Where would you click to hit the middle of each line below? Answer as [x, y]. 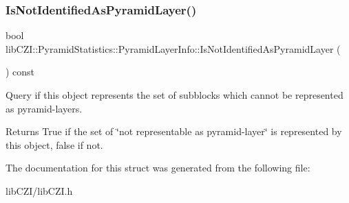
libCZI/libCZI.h [39, 190]
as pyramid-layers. [44, 108]
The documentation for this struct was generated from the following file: [158, 168]
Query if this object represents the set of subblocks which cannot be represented [174, 95]
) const [20, 72]
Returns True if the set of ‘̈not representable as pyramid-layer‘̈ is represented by [174, 131]
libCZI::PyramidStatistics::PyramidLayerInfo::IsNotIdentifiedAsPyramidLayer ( [173, 48]
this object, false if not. [54, 144]
